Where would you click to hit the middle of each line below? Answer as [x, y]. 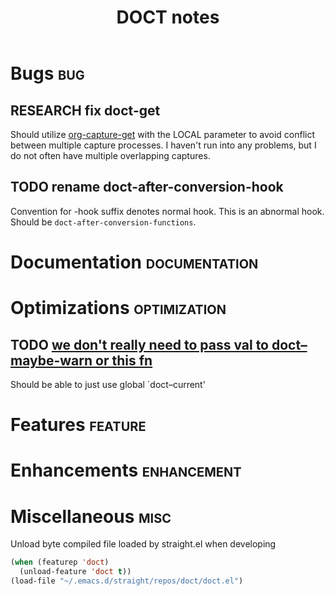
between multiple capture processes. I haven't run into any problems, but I [163, 145]
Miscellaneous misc [91, 516]
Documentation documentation [134, 262]
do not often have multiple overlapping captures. [110, 155]
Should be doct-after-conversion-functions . [103, 222]
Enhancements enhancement [126, 470]
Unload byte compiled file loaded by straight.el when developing [143, 544]
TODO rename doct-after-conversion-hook [147, 187]
